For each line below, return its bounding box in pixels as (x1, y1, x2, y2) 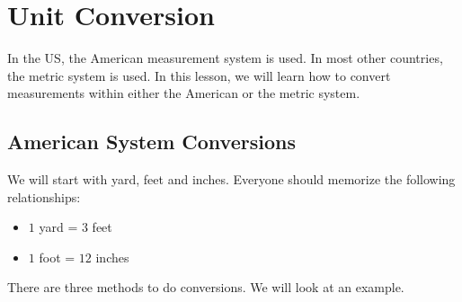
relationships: (7, 187, 81, 206)
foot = (39, 247, 76, 266)
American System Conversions (7, 128, 296, 155)
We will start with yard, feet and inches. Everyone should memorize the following (7, 170, 456, 189)
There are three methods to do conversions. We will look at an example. (7, 278, 404, 297)
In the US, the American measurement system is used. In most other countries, (7, 49, 443, 67)
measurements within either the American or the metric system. (7, 84, 360, 102)
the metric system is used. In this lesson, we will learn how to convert (7, 66, 391, 84)
